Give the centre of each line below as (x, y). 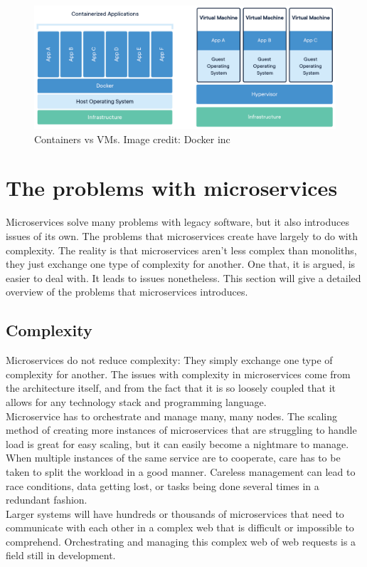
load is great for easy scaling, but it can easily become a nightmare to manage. (177, 443)
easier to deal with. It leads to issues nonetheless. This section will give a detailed (183, 277)
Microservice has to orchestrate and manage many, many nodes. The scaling (172, 416)
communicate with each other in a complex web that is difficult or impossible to (180, 527)
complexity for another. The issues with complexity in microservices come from (178, 374)
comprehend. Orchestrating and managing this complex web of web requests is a (181, 541)
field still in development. (61, 555)
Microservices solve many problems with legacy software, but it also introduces (177, 222)
